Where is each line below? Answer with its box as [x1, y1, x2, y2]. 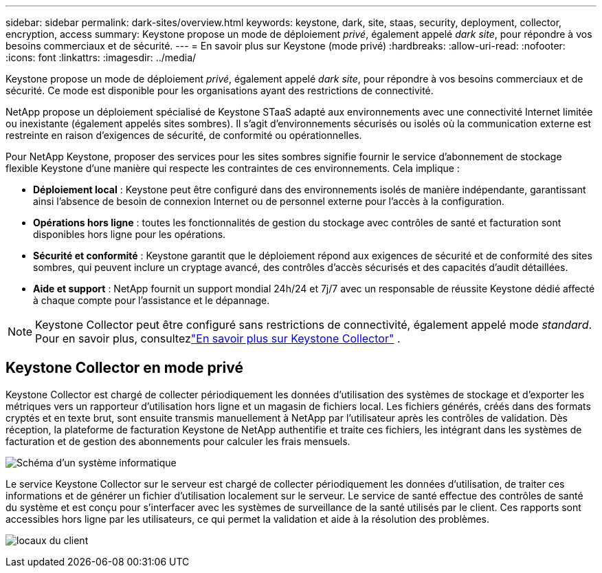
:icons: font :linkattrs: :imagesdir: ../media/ [5, 52, 197, 63]
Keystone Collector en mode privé [5, 359, 243, 377]
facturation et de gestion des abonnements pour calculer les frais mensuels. [5, 435, 350, 447]
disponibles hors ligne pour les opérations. [33, 228, 226, 240]
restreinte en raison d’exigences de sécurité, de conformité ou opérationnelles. [5, 129, 362, 141]
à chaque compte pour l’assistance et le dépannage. [33, 294, 270, 306]
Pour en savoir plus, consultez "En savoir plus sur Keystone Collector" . [35, 332, 401, 345]
